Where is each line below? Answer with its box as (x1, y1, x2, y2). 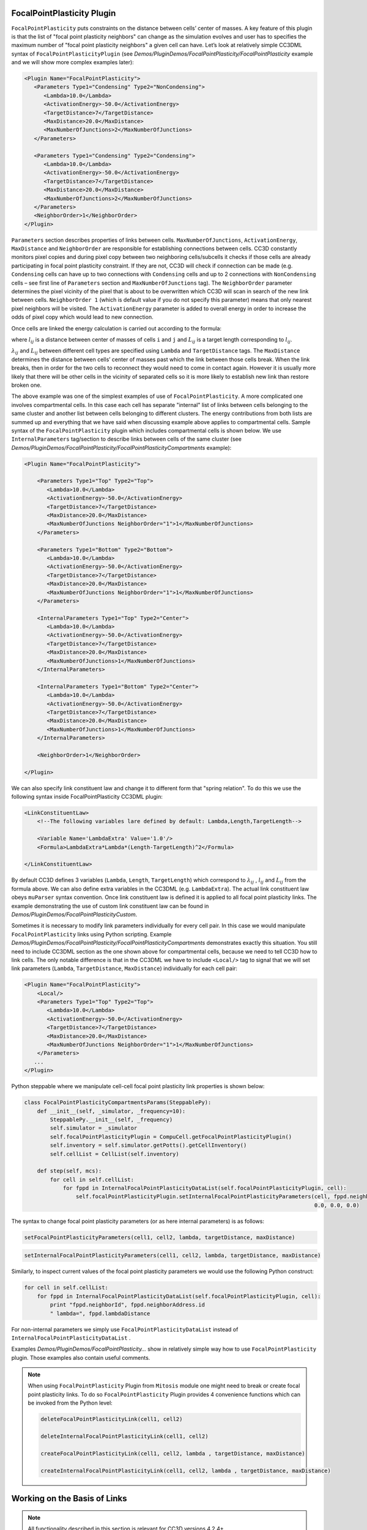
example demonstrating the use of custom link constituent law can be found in (11, 902, 209, 909)
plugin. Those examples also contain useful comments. (11, 1354, 150, 1361)
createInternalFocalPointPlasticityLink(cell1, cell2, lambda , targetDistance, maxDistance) (40, 1467, 332, 1474)
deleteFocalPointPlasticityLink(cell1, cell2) (40, 1416, 183, 1423)
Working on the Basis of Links (11, 1493, 127, 1504)
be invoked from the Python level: (28, 1399, 113, 1407)
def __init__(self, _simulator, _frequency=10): (37, 1108, 186, 1114)
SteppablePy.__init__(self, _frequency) (50, 1116, 173, 1123)
